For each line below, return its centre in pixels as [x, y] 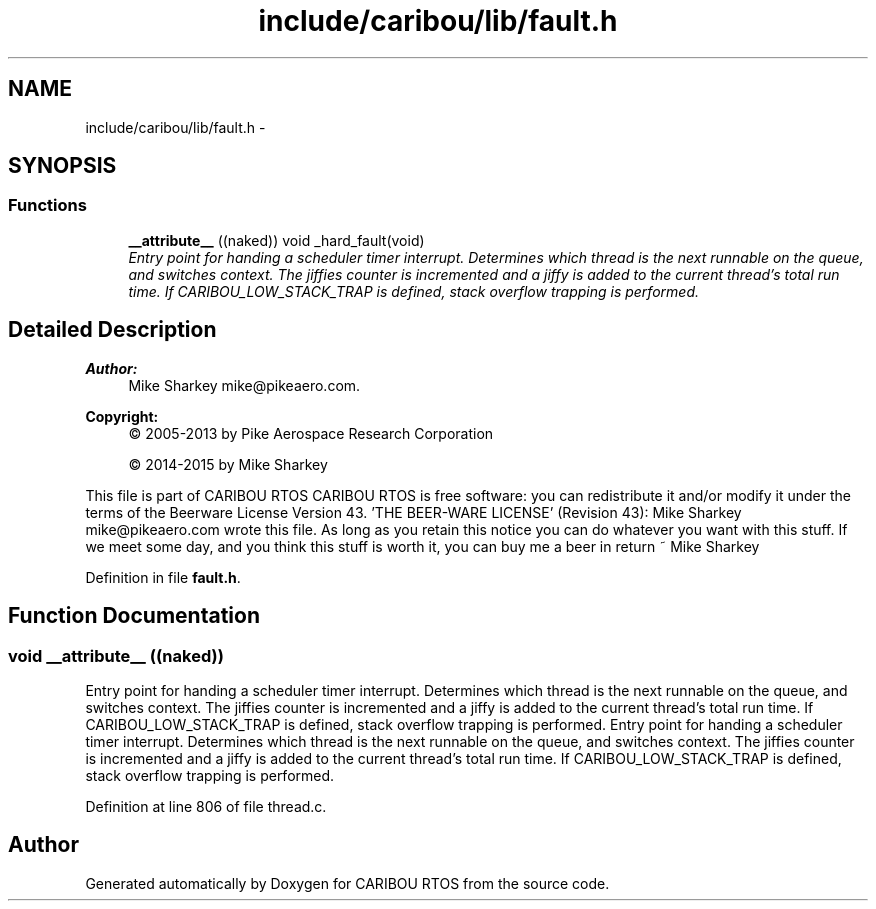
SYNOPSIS [62, 166]
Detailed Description [112, 330]
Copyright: [122, 416]
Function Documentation [134, 616]
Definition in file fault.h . [163, 577]
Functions [47, 205]
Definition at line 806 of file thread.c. [206, 806]
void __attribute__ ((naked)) [116, 655]
